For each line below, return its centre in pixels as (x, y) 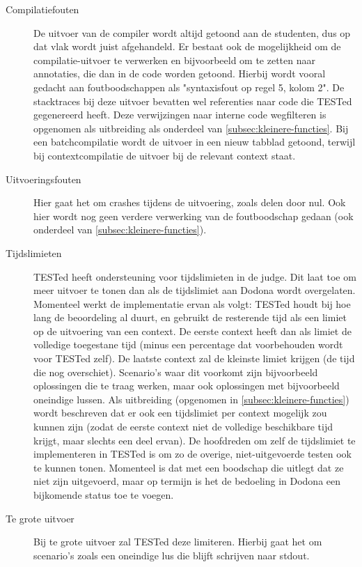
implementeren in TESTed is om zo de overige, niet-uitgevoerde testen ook (192, 454)
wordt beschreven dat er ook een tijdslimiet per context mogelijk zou (180, 413)
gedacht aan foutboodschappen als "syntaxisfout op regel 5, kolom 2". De (189, 87)
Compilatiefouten (42, 9)
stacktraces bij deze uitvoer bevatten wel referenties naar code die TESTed (193, 101)
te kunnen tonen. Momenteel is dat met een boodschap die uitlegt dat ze (189, 467)
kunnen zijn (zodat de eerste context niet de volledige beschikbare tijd (183, 427)
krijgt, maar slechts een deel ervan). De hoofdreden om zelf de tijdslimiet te (195, 440)
